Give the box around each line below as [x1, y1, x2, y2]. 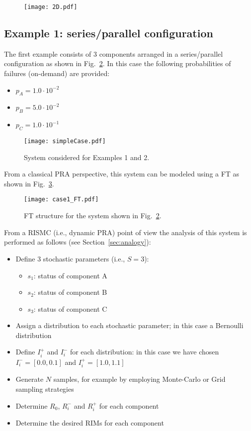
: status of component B [33, 287, 107, 297]
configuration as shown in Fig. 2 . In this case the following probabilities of [4, 58, 231, 69]
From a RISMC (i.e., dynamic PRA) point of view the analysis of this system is [4, 227, 247, 237]
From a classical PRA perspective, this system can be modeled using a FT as [4, 169, 240, 179]
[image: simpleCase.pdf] [24, 138, 106, 145]
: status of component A [33, 270, 107, 280]
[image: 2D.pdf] [24, 3, 78, 10]
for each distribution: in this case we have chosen [70, 346, 219, 357]
